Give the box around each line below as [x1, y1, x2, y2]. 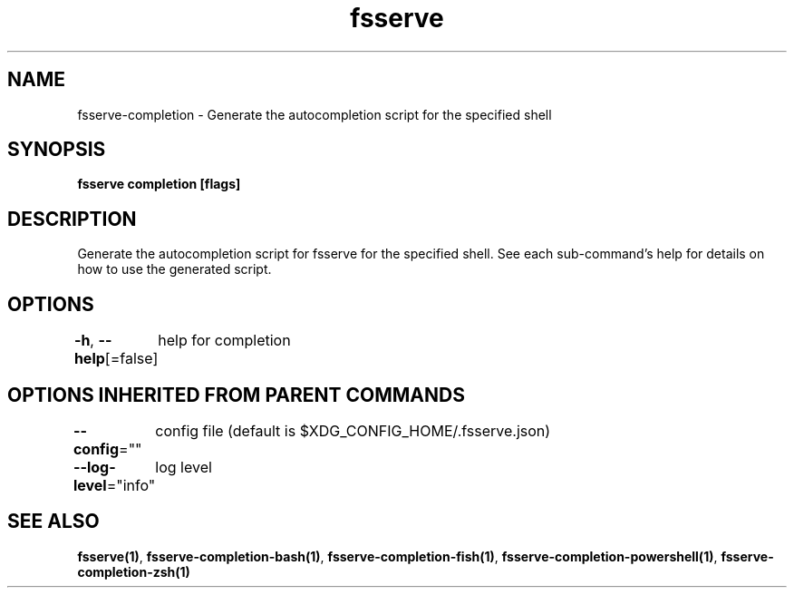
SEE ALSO [7, 510, 100, 533]
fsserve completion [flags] [77, 176, 241, 192]
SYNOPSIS [7, 138, 106, 161]
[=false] [104, 349, 159, 368]
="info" [106, 475, 156, 494]
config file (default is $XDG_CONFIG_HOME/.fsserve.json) [155, 421, 551, 440]
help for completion [158, 331, 291, 350]
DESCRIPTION [7, 207, 137, 230]
